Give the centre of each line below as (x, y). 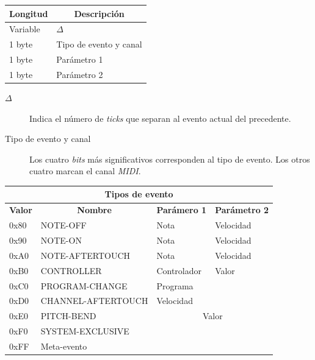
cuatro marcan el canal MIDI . (85, 171)
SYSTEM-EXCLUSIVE (85, 331)
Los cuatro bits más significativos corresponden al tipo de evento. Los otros (170, 159)
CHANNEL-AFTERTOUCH (94, 301)
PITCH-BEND (68, 316)
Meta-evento (64, 346)
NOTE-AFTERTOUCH (85, 255)
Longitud (29, 13)
